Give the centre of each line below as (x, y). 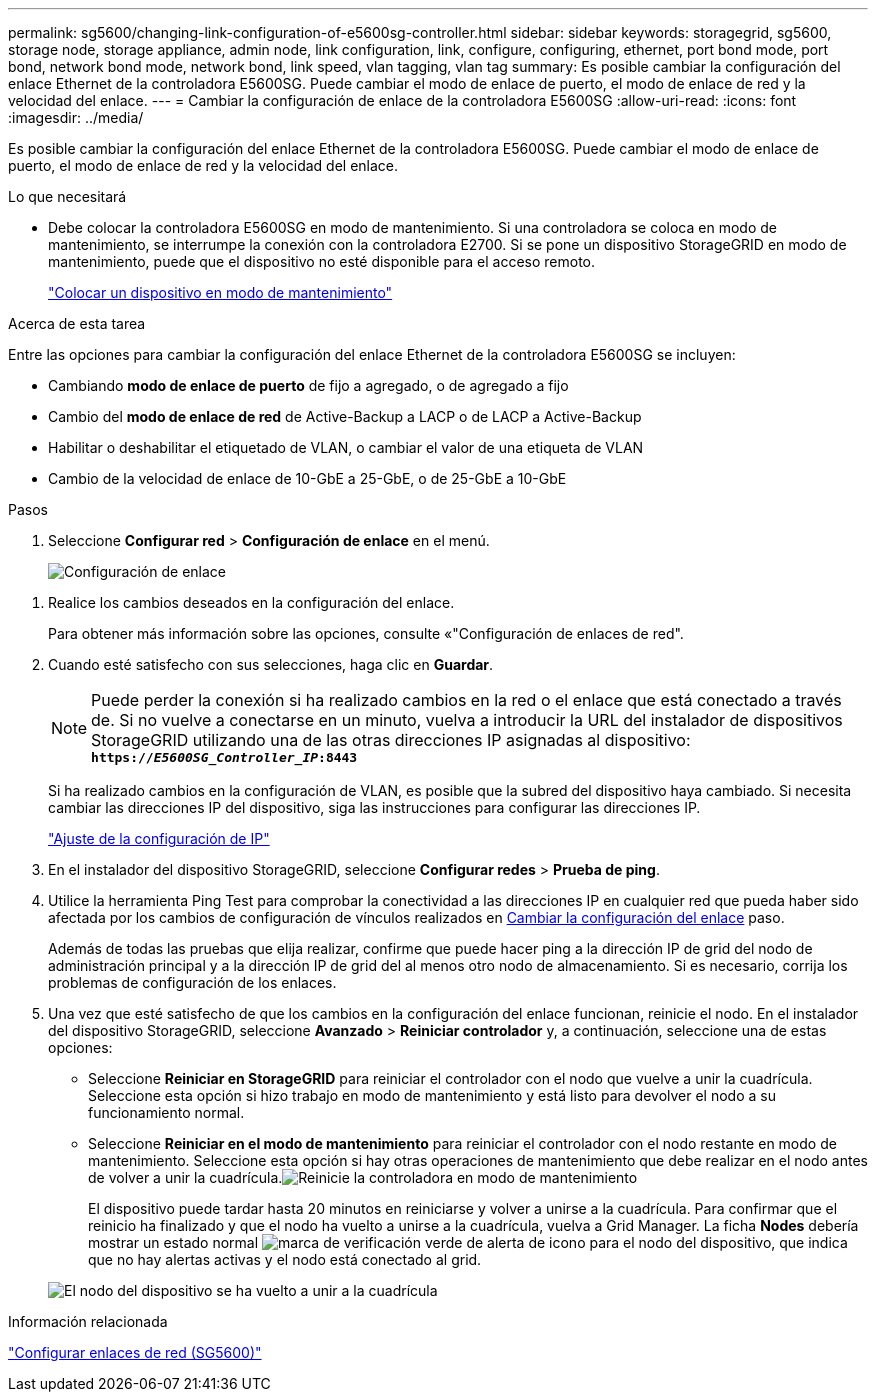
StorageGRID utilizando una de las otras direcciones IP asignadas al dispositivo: (391, 740)
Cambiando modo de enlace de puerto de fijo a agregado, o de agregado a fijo (308, 385)
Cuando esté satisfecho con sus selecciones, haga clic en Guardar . (271, 664)
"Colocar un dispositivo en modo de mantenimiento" (220, 292)
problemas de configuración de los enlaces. (192, 982)
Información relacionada (88, 1321)
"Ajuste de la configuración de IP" (159, 838)
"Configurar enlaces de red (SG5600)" (135, 1352)
